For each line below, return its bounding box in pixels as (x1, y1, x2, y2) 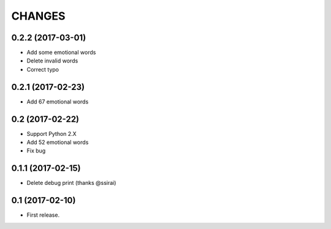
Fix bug (26, 147, 46, 154)
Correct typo (26, 66, 59, 73)
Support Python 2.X (26, 130, 77, 137)
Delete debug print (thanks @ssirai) (26, 179, 116, 187)
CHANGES (11, 9, 66, 23)
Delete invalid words (26, 57, 78, 64)
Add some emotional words (26, 49, 96, 56)
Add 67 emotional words (26, 98, 89, 105)
